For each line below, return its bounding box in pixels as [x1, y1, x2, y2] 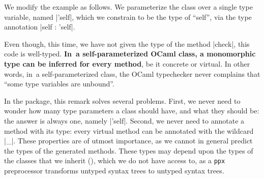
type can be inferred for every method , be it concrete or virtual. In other [4, 58, 250, 69]
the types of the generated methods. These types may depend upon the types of [4, 145, 253, 156]
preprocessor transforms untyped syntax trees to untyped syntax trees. [4, 165, 224, 175]
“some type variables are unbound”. [4, 78, 114, 89]
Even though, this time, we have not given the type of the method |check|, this [4, 38, 250, 49]
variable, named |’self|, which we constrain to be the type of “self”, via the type [4, 11, 252, 22]
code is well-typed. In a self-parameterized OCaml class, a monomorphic [4, 48, 256, 59]
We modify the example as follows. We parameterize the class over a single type [4, 2, 253, 12]
